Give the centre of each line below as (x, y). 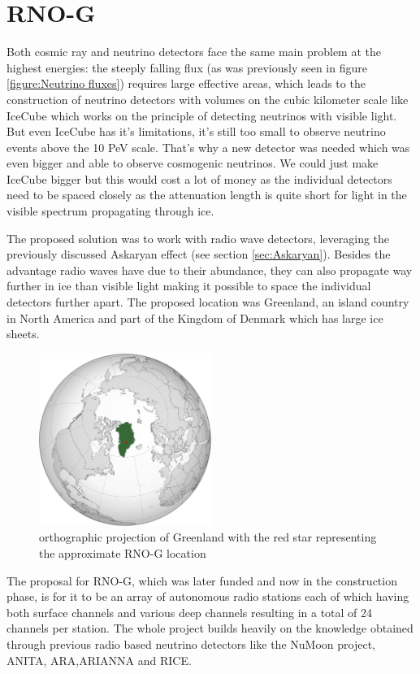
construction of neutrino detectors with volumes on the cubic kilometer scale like (208, 99)
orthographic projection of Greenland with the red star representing (208, 537)
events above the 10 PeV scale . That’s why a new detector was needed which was (208, 147)
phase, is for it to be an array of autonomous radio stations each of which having (208, 596)
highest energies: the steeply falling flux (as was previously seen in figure (187, 67)
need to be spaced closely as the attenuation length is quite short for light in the (207, 195)
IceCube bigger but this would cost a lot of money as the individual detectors (199, 178)
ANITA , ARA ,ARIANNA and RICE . (99, 660)
